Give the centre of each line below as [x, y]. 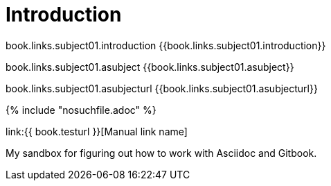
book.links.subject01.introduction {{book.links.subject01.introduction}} [166, 45]
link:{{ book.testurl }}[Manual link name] [97, 131]
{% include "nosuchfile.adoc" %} [81, 110]
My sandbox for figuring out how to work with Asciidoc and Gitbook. [161, 153]
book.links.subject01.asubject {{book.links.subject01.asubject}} [150, 67]
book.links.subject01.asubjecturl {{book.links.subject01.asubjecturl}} [162, 88]
